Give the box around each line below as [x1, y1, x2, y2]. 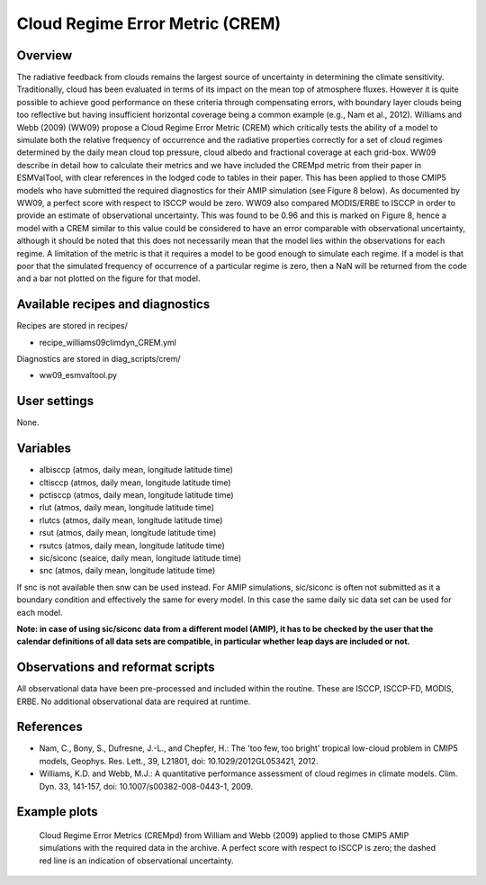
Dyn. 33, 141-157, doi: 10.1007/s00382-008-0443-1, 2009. [39, 781, 254, 791]
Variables [16, 441, 72, 456]
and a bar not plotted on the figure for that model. [16, 273, 202, 284]
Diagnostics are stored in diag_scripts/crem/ [16, 354, 181, 364]
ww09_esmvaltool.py [39, 370, 117, 381]
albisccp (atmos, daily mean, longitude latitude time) [39, 465, 234, 475]
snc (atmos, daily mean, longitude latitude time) [39, 565, 216, 576]
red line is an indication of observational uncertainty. [39, 855, 234, 866]
